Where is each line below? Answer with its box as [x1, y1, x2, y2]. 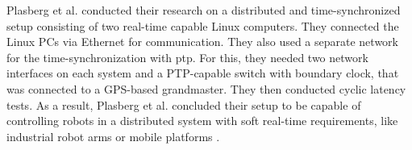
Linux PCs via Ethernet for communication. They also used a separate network [6, 33, 398, 50]
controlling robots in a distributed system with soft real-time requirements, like [6, 112, 398, 129]
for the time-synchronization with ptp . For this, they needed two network [6, 48, 368, 65]
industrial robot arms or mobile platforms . [6, 127, 220, 144]
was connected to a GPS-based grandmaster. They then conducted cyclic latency [6, 80, 406, 97]
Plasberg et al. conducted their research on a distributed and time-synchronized [6, 2, 401, 18]
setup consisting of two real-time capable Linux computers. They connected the [6, 17, 399, 34]
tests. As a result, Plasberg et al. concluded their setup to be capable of [6, 96, 361, 113]
